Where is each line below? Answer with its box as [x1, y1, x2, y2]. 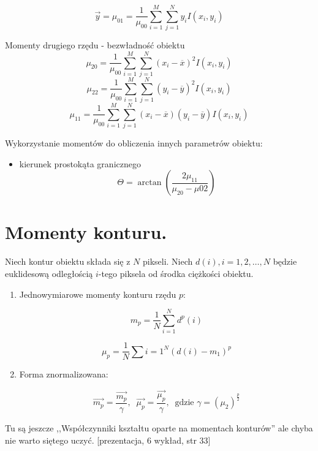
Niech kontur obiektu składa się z [5, 255, 131, 268]
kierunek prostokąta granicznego [19, 157, 141, 170]
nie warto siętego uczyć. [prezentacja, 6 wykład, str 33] [5, 433, 211, 446]
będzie [273, 255, 297, 268]
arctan [137, 178, 162, 188]
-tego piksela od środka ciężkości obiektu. [98, 267, 254, 279]
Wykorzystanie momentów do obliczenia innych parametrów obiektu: [5, 137, 263, 150]
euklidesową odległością [5, 267, 93, 279]
